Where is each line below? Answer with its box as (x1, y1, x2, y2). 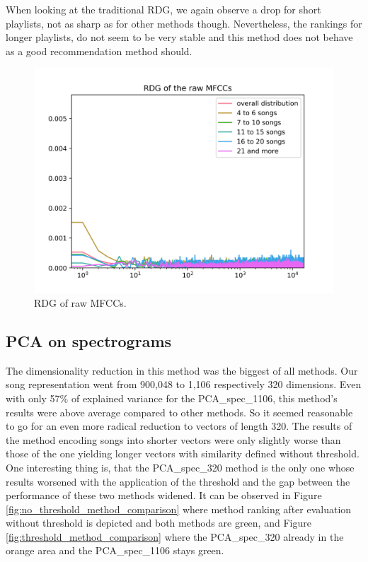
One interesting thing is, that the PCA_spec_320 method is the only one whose (6, 459, 355, 474)
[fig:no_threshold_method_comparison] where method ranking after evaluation (6, 501, 352, 516)
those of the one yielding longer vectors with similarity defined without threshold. (6, 446, 360, 461)
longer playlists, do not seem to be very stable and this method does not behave (6, 30, 353, 45)
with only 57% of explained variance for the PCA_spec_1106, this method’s (6, 390, 338, 405)
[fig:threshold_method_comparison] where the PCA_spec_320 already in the (6, 529, 344, 544)
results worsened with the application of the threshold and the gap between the (6, 474, 350, 488)
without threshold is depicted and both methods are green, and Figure (6, 515, 311, 530)
